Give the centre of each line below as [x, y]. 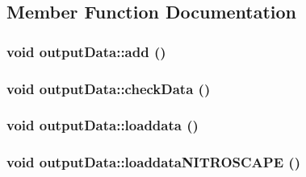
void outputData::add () [86, 51]
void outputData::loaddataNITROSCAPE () [153, 162]
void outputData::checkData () [109, 88]
